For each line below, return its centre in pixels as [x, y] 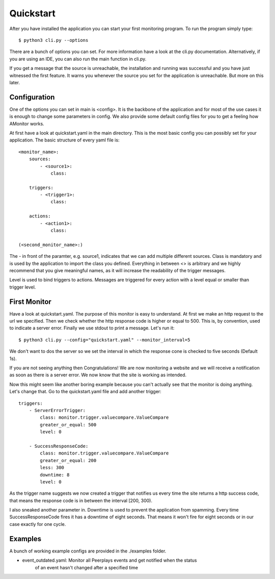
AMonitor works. [27, 124]
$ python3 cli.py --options [53, 40]
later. [15, 82]
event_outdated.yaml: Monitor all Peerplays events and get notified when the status [109, 560]
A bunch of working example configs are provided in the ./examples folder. [88, 551]
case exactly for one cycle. [38, 524]
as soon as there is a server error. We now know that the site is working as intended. [98, 375]
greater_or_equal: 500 [68, 425]
